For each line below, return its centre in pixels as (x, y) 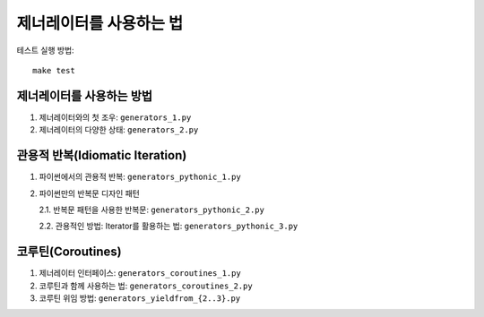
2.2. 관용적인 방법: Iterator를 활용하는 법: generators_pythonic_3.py (169, 226)
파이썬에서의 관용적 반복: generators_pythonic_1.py (140, 177)
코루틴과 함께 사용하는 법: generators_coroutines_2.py (146, 286)
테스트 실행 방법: (46, 50)
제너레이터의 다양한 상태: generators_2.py (119, 130)
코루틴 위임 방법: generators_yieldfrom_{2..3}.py (140, 298)
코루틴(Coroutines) (69, 252)
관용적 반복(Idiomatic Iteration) (102, 155)
